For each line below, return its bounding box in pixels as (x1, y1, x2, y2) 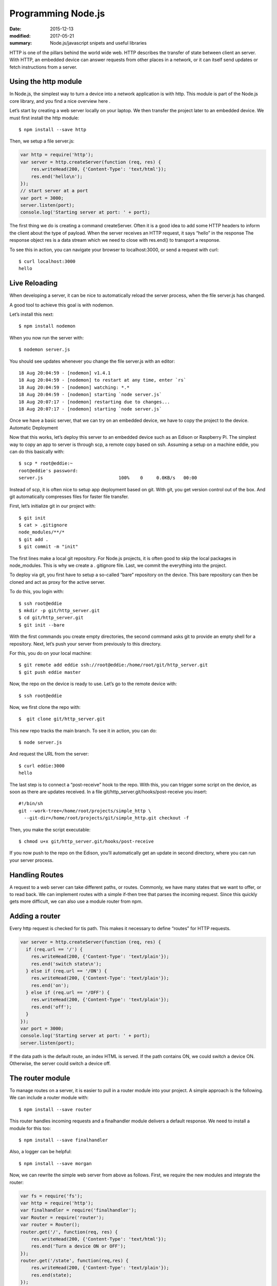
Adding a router (9, 912, 61, 921)
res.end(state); (31, 1272, 72, 1278)
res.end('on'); (31, 983, 69, 988)
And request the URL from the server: (9, 751, 89, 757)
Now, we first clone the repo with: (9, 704, 81, 710)
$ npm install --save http (18, 127, 87, 132)
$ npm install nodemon (18, 323, 76, 329)
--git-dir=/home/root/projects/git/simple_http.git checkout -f (24, 815, 189, 821)
